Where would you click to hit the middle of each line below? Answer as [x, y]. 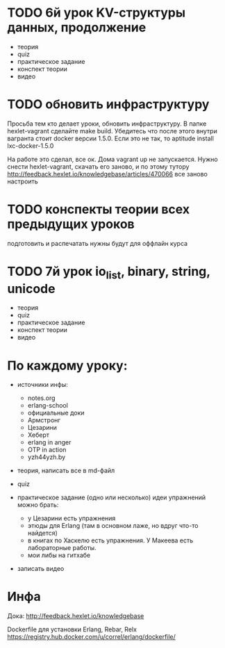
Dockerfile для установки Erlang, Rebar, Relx [72, 629]
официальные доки [56, 413]
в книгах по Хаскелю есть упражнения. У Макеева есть [110, 540]
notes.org [41, 398]
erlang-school [48, 406]
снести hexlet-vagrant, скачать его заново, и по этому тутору [98, 166]
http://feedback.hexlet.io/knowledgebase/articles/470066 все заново [108, 174]
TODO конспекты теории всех [98, 209]
